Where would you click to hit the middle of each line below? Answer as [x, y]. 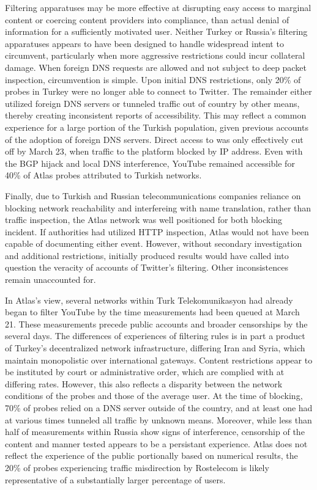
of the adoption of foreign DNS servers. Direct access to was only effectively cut [154, 139]
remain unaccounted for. [50, 280]
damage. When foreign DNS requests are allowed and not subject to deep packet [156, 67]
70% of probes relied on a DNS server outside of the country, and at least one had [159, 408]
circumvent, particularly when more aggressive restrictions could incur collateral [155, 55]
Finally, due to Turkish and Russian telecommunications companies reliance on [153, 195]
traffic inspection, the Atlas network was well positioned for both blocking [144, 220]
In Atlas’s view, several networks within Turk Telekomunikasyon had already [149, 300]
